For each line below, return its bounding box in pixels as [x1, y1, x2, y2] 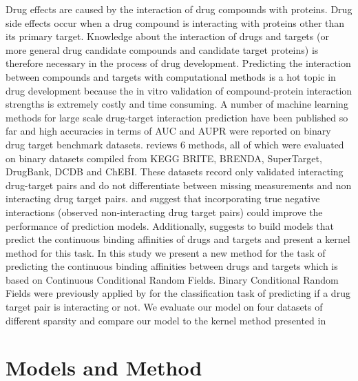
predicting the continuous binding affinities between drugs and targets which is [6, 259, 338, 273]
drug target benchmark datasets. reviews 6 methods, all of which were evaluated [6, 137, 344, 151]
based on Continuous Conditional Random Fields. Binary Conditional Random [6, 272, 339, 286]
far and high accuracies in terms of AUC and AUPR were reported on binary [6, 124, 331, 138]
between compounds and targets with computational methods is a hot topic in [6, 69, 336, 84]
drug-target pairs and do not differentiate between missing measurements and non [6, 177, 352, 192]
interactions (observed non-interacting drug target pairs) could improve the [6, 204, 323, 219]
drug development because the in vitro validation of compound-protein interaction [6, 83, 352, 97]
